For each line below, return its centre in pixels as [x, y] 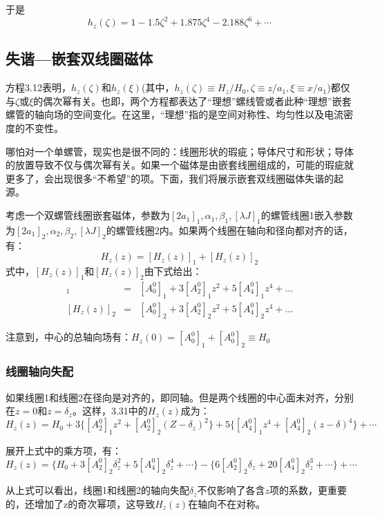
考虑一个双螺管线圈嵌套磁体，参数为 [88, 215]
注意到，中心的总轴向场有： [68, 337]
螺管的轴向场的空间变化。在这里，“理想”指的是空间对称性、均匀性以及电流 [175, 114]
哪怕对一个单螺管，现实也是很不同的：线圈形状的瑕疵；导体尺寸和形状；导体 [180, 151]
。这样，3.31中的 [110, 411]
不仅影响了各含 [231, 490]
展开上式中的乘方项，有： [64, 450]
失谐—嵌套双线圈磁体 [79, 58]
